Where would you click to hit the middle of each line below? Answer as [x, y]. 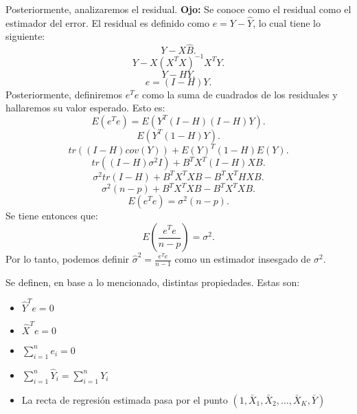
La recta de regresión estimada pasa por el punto [125, 399]
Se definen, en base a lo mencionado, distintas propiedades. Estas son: [153, 282]
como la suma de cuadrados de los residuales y [240, 94]
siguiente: [25, 36]
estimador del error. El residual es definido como [107, 22]
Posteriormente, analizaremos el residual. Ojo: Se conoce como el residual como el [178, 9]
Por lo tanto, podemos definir [68, 259]
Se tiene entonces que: [52, 216]
